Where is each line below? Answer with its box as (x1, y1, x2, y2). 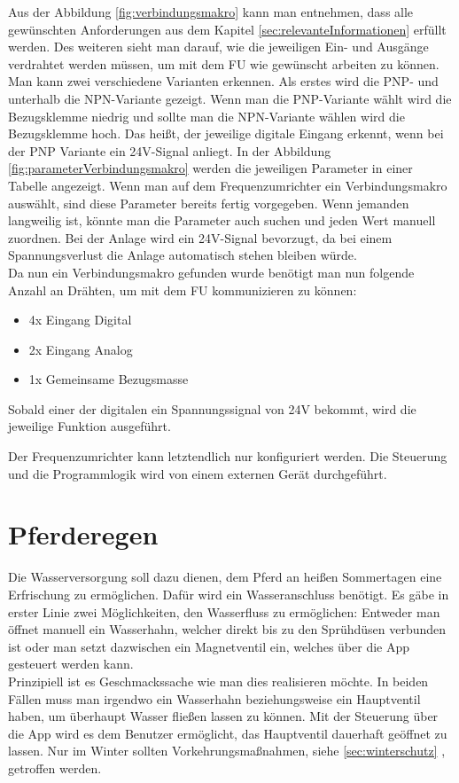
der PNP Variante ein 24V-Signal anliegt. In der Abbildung (8, 141, 331, 160)
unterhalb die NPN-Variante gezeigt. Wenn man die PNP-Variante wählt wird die (8, 89, 452, 107)
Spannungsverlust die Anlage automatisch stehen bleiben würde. (8, 246, 357, 264)
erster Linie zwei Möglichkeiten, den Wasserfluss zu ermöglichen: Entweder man (8, 602, 440, 621)
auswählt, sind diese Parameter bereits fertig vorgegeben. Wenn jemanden (8, 193, 409, 212)
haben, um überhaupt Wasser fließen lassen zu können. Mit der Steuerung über (8, 707, 439, 725)
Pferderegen (8, 516, 159, 552)
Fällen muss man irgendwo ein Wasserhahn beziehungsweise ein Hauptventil (8, 689, 421, 708)
